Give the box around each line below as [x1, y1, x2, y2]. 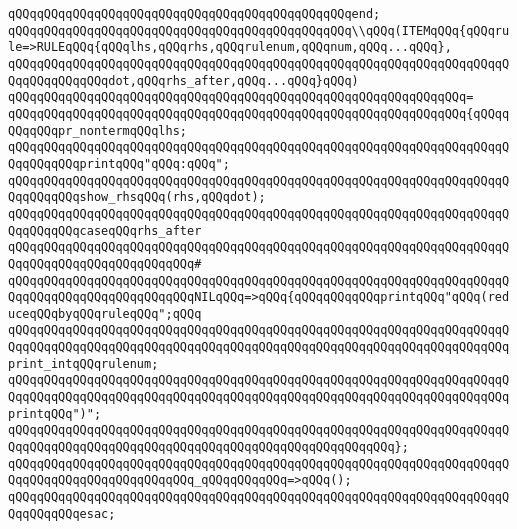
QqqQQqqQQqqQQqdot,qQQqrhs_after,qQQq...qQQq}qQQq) [8, 73, 359, 88]
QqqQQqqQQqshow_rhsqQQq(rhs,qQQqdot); [8, 190, 266, 205]
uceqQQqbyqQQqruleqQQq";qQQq [8, 306, 202, 321]
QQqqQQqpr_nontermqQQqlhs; [8, 123, 187, 138]
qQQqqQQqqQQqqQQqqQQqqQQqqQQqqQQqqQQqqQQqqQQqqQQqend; [8, 7, 381, 21]
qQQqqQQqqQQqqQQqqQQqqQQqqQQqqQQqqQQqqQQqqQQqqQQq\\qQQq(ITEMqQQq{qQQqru [8, 23, 510, 38]
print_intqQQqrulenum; [8, 356, 159, 371]
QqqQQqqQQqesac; [8, 506, 116, 521]
